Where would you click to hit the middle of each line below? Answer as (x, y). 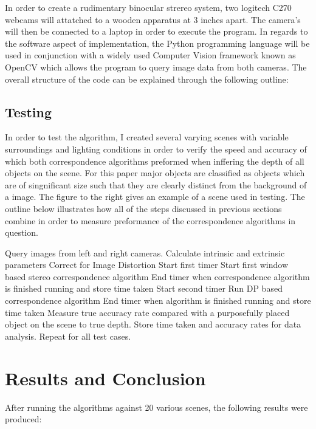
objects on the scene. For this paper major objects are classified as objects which (155, 173)
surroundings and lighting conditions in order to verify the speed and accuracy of (156, 149)
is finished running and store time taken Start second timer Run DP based (144, 288)
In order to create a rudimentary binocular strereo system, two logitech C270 (148, 7)
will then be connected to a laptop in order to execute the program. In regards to (156, 31)
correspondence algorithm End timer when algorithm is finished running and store (158, 300)
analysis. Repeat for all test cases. (68, 336)
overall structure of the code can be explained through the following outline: (147, 79)
